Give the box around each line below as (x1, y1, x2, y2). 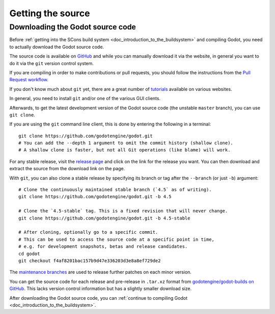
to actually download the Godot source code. (9, 44, 104, 50)
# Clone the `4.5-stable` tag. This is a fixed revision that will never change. (18, 208, 228, 214)
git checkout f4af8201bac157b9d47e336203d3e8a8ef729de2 (18, 258, 161, 264)
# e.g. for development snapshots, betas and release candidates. (18, 244, 188, 249)
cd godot (18, 250, 40, 257)
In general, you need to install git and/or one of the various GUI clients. (9, 96, 160, 102)
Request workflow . (9, 77, 48, 83)
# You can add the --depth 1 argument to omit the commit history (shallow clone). (18, 140, 234, 146)
